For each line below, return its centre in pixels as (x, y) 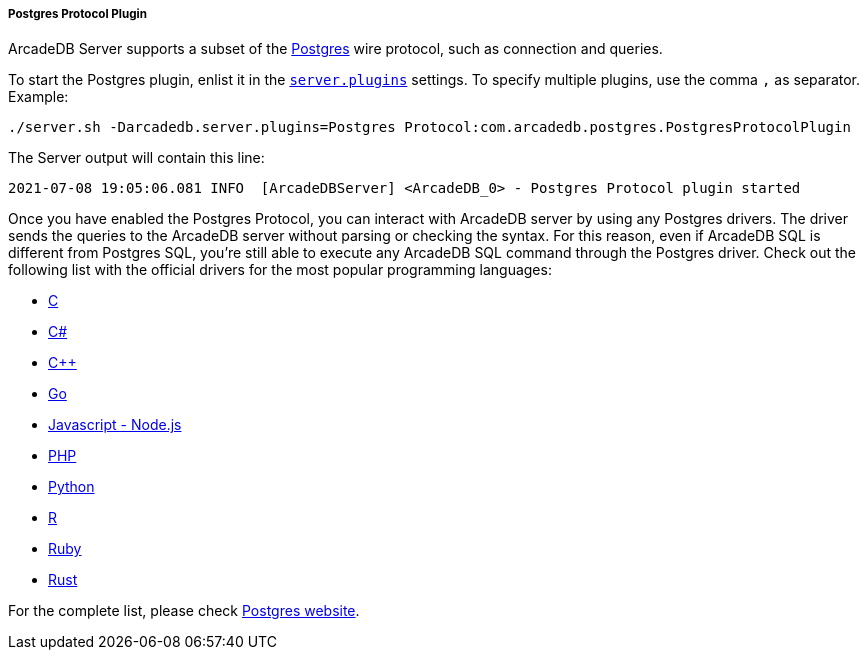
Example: (38, 97)
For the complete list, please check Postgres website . (184, 611)
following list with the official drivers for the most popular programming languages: (280, 270)
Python (71, 487)
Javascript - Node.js (115, 425)
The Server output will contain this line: (136, 158)
